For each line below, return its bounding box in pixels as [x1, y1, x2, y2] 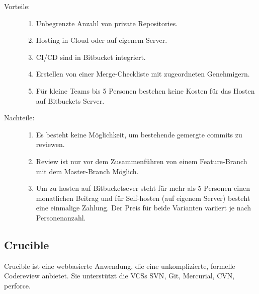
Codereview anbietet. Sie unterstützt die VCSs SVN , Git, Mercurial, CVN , [4, 270, 235, 281]
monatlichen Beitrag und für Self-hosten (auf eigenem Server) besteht [36, 192, 250, 203]
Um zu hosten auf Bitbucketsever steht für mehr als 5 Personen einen [36, 183, 250, 193]
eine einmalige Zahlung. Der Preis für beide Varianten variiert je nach [36, 202, 251, 213]
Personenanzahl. [36, 212, 86, 223]
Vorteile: [4, 1, 30, 11]
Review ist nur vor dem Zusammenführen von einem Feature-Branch [36, 156, 247, 166]
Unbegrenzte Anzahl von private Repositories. [36, 18, 178, 28]
